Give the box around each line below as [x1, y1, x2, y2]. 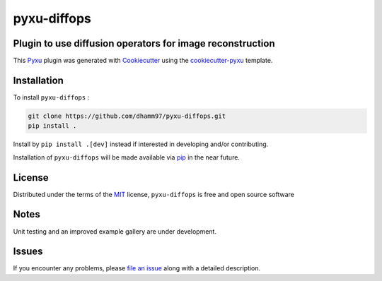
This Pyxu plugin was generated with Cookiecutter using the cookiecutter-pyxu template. [13, 56, 273, 65]
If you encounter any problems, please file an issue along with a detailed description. [13, 264, 261, 273]
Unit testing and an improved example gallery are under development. [13, 227, 217, 236]
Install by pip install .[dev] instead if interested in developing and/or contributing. [13, 140, 269, 148]
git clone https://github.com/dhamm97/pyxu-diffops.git [28, 112, 226, 120]
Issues [13, 246, 43, 258]
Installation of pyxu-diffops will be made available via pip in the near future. [13, 153, 241, 162]
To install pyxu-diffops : [13, 92, 90, 102]
